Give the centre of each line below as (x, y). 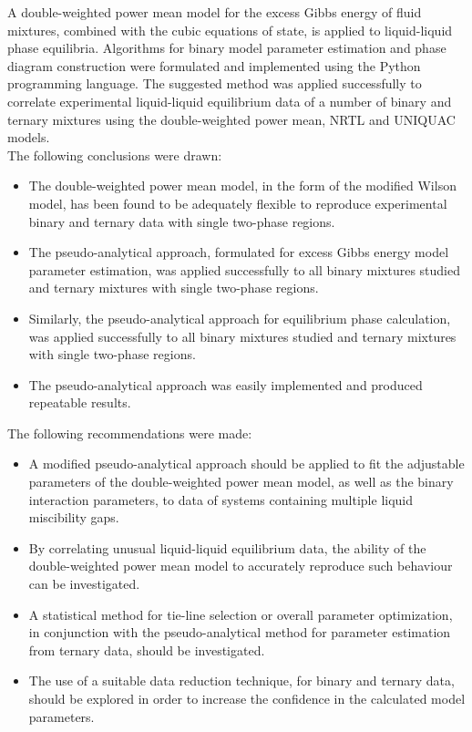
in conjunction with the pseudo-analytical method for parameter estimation (240, 632)
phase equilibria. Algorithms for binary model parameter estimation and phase (227, 48)
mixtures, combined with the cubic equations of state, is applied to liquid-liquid (230, 30)
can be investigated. (84, 584)
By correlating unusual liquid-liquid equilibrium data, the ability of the (227, 547)
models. (29, 137)
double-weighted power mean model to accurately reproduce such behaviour (241, 566)
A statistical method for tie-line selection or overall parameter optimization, (241, 614)
